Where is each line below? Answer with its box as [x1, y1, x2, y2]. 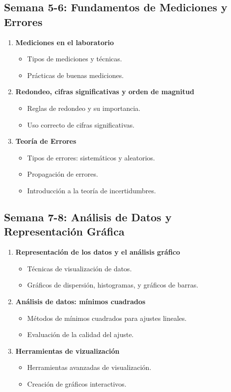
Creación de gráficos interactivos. [27, 378, 127, 389]
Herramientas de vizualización [15, 345, 120, 356]
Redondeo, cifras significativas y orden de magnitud [15, 86, 194, 97]
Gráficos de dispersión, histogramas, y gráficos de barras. [27, 280, 199, 290]
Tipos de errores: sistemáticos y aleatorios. [27, 152, 155, 162]
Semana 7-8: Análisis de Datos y [4, 209, 172, 224]
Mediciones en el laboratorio [15, 37, 114, 47]
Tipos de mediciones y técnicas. [27, 53, 122, 64]
